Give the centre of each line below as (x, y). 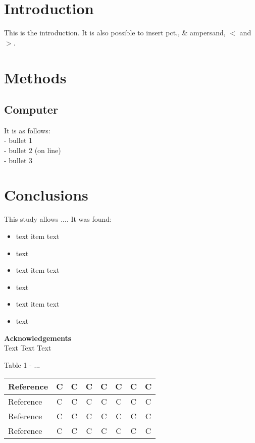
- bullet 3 (18, 160)
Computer (31, 109)
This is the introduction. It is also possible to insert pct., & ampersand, (115, 33)
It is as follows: (27, 130)
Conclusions (46, 195)
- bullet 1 (18, 140)
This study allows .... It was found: (58, 219)
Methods (35, 77)
